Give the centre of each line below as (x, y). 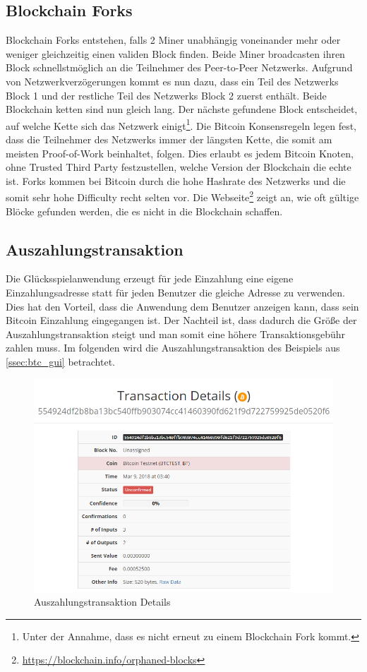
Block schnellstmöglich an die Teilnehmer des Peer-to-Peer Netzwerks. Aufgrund (179, 67)
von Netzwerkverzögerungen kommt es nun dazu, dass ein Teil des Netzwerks (172, 81)
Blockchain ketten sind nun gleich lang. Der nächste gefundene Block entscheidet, (182, 109)
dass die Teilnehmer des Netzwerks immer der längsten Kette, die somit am (169, 139)
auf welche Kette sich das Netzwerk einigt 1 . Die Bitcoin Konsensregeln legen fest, (181, 124)
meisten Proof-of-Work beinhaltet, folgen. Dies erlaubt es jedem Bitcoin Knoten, (180, 153)
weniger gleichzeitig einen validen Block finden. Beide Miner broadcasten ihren (175, 53)
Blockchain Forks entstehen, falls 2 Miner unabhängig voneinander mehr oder (173, 40)
